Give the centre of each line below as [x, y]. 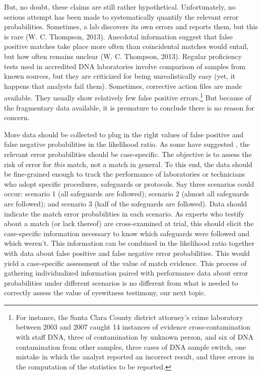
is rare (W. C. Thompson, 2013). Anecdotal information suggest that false [118, 36]
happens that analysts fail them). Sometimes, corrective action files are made [123, 86]
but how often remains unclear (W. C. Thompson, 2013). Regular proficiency [123, 56]
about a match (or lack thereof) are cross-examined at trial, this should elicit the [129, 223]
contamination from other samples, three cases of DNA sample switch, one [131, 346]
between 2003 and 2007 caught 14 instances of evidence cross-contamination [133, 327]
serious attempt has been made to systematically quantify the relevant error [121, 16]
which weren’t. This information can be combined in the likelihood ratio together [129, 243]
